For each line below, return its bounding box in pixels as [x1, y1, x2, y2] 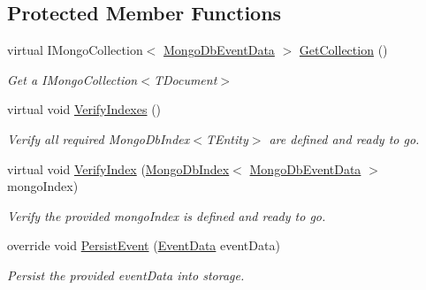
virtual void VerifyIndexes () [7, 100, 162, 118]
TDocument [153, 70, 217, 88]
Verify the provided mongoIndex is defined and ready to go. [7, 206, 326, 225]
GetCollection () [299, 41, 388, 59]
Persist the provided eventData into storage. [7, 265, 245, 284]
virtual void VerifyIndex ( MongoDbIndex [7, 159, 230, 178]
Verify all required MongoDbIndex [7, 129, 190, 148]
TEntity [205, 129, 248, 148]
